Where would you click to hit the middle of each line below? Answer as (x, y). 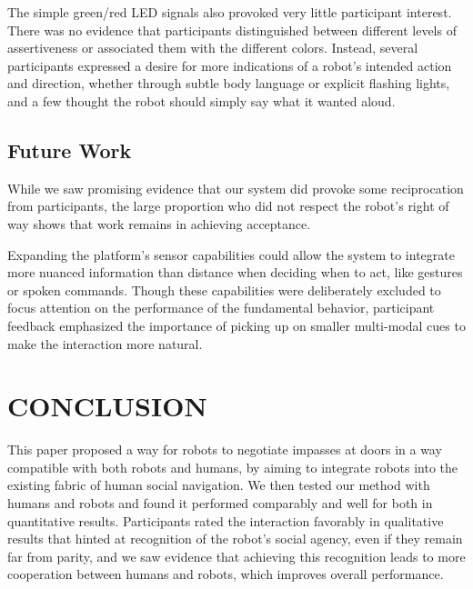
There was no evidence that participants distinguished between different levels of (232, 30)
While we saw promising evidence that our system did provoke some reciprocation (236, 188)
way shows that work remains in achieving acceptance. (159, 223)
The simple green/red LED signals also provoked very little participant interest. (230, 12)
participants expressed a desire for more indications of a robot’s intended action (230, 65)
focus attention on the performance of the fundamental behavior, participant (221, 308)
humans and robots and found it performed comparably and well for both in (220, 503)
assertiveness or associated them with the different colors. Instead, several (213, 48)
